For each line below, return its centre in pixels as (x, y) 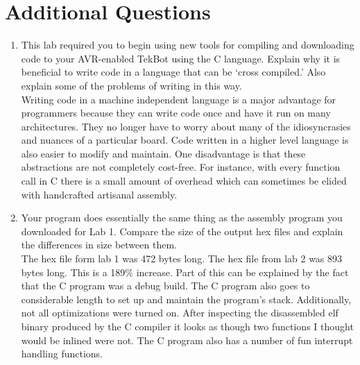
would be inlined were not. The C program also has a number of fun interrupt (187, 340)
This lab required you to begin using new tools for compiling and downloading (188, 45)
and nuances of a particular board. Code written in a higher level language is (185, 140)
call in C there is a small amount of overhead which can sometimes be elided (184, 181)
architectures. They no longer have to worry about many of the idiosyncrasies (186, 126)
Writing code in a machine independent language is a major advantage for (179, 99)
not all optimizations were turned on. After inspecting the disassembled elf (180, 313)
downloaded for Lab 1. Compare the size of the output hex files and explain (182, 231)
